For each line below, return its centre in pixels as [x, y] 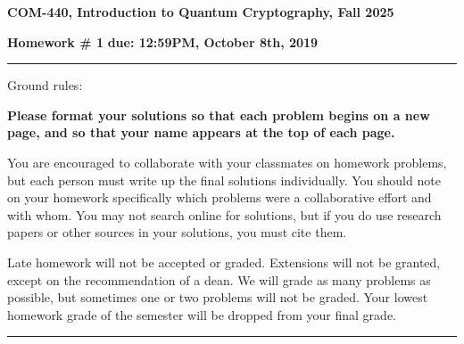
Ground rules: [45, 85]
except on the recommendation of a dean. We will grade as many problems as [219, 279]
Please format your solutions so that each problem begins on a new [219, 115]
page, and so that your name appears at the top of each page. [201, 132]
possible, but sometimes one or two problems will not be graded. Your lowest [218, 297]
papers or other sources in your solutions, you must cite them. [177, 232]
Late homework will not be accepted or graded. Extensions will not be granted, [224, 262]
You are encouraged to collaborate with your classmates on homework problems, [227, 162]
